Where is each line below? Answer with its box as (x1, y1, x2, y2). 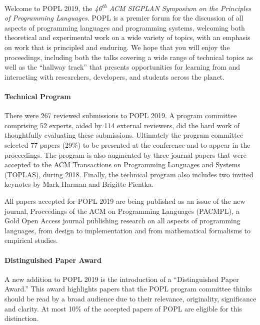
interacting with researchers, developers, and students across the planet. (4, 71, 225, 82)
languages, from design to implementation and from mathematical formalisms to (4, 225, 250, 235)
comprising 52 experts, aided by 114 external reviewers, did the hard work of (4, 120, 240, 130)
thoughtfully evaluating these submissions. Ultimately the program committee (4, 130, 243, 140)
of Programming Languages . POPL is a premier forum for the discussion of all (4, 13, 243, 23)
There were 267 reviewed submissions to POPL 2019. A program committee (4, 110, 237, 121)
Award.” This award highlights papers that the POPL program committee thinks (4, 283, 252, 294)
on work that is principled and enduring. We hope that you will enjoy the (4, 42, 230, 53)
